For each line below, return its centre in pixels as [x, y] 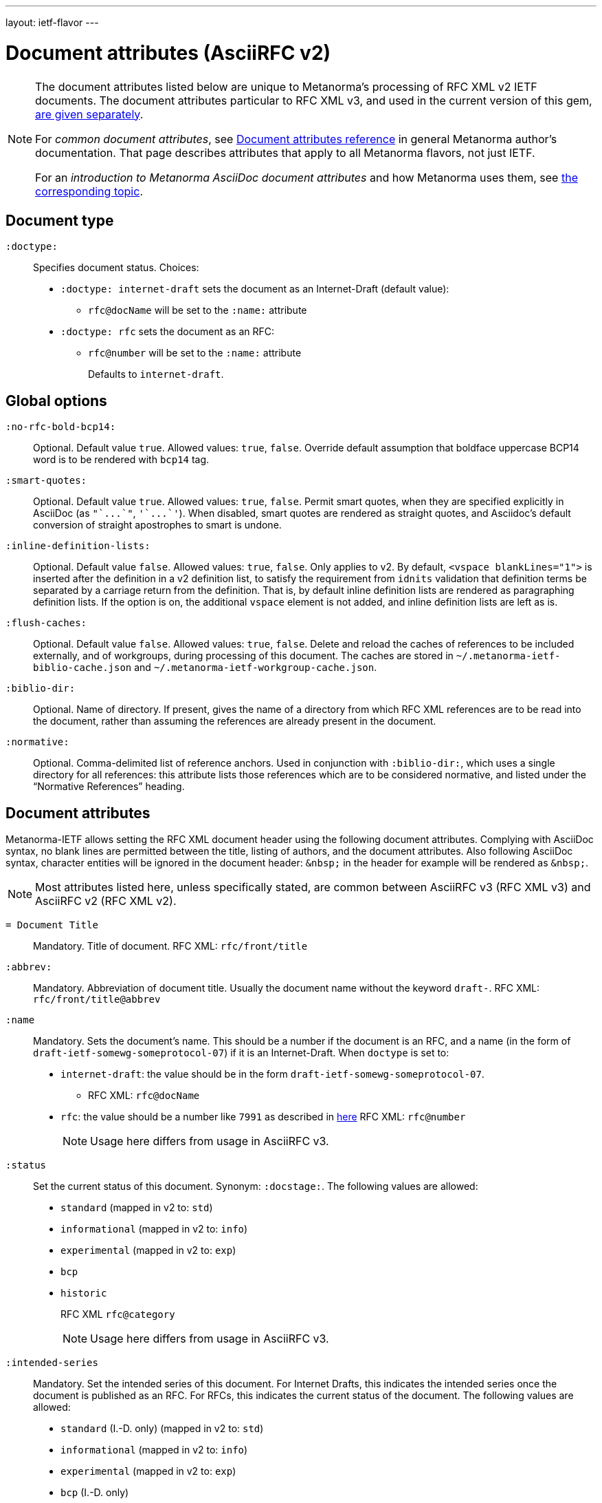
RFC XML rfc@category [118, 1314]
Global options [56, 401]
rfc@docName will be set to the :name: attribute [198, 310]
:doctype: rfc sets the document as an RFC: [168, 332]
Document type [60, 220]
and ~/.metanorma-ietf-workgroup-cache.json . [256, 668]
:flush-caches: [46, 623]
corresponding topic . [89, 191]
